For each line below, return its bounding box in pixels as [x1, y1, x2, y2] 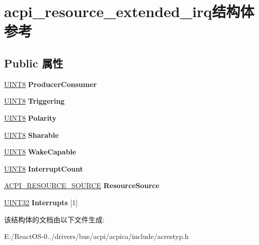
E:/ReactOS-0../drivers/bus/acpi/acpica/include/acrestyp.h [4, 231, 189, 241]
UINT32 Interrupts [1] [4, 197, 78, 207]
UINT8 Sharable [4, 129, 59, 140]
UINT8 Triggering [4, 96, 65, 106]
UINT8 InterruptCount [4, 163, 83, 174]
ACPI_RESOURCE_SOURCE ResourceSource [4, 180, 159, 191]
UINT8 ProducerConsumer [4, 78, 97, 89]
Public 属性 [4, 55, 63, 70]
